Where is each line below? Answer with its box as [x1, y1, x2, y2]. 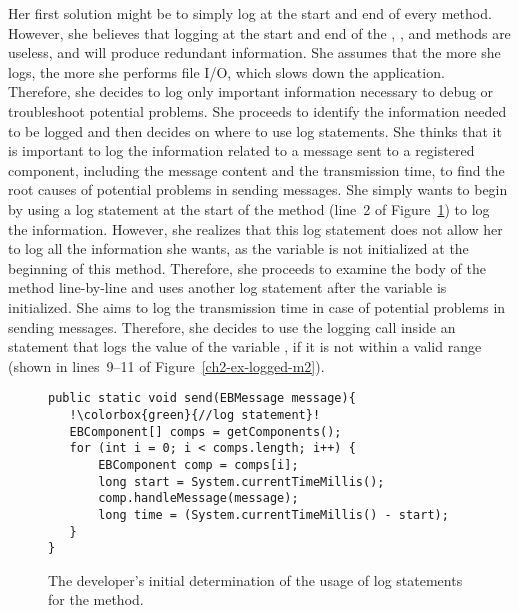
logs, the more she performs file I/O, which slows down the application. [8, 61, 445, 82]
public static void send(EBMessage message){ [48, 391, 356, 406]
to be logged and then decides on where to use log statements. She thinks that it [8, 120, 502, 141]
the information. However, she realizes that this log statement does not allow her [8, 218, 503, 239]
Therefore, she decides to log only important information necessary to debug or [8, 81, 494, 102]
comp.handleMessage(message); [98, 491, 299, 506]
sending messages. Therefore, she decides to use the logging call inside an [8, 316, 456, 337]
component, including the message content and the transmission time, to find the [8, 159, 505, 180]
